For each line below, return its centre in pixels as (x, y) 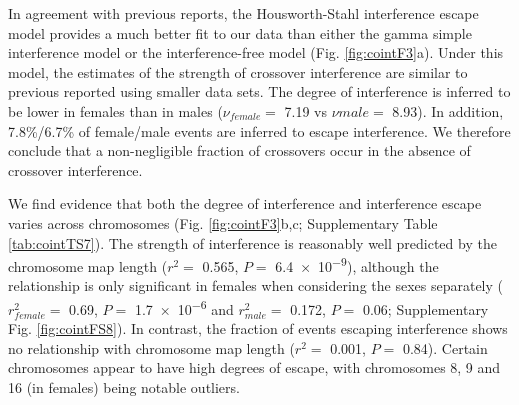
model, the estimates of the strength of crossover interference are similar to (238, 71)
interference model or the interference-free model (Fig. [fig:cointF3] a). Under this (256, 52)
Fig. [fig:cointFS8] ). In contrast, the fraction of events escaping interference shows (258, 328)
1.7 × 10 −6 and (184, 307)
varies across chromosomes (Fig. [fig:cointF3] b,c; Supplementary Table (223, 222)
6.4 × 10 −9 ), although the (357, 264)
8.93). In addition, (448, 110)
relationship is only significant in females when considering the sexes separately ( (255, 285)
